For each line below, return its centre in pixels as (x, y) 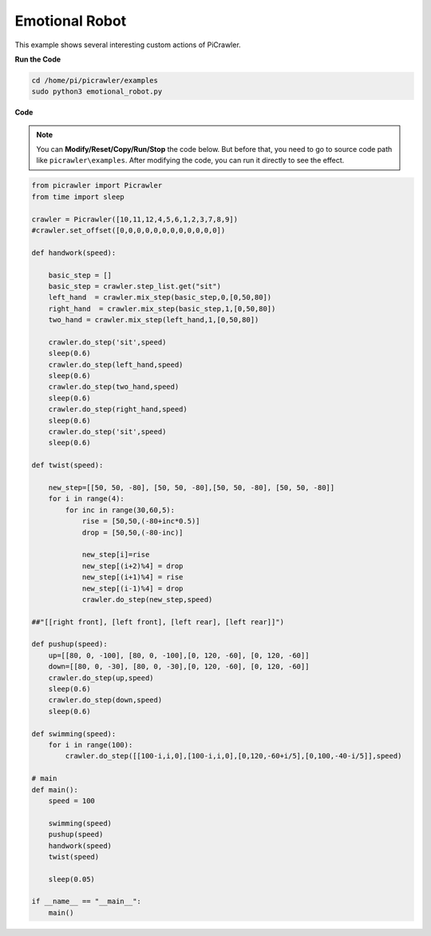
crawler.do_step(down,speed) (105, 700)
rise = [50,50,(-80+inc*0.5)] (141, 521)
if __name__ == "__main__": (86, 902)
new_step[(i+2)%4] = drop (132, 566)
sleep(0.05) (72, 879)
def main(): (55, 790)
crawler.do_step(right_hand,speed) (118, 409)
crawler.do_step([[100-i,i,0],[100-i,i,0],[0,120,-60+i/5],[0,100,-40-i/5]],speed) (233, 756)
